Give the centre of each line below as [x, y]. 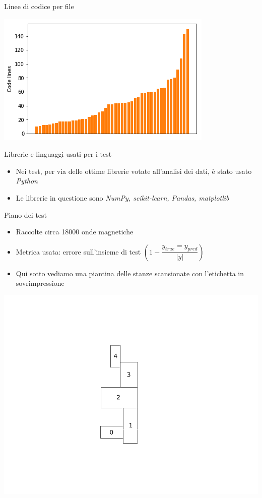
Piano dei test [26, 214]
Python [27, 181]
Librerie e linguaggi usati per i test [58, 154]
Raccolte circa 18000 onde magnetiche [75, 232]
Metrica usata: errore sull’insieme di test [78, 251]
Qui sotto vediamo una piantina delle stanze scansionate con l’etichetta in [130, 273]
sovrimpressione [40, 283]
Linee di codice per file [39, 6]
